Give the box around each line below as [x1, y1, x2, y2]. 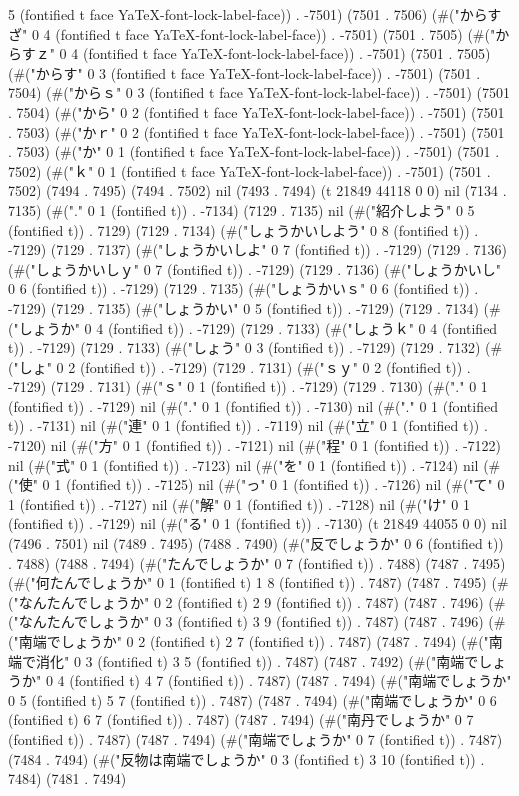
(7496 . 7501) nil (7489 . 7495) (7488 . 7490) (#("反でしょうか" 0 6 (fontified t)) [8, 533, 504, 554]
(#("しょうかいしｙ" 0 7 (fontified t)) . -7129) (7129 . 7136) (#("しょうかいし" [8, 258, 502, 279]
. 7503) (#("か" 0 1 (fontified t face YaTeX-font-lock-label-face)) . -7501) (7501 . [8, 141, 500, 162]
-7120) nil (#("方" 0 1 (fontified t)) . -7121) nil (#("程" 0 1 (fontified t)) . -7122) [8, 435, 502, 456]
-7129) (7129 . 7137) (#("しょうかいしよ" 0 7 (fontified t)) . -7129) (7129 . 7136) [8, 239, 507, 260]
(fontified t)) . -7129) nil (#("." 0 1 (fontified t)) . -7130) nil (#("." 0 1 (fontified [8, 395, 498, 416]
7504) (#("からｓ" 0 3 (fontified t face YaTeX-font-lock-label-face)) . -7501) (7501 [8, 82, 510, 103]
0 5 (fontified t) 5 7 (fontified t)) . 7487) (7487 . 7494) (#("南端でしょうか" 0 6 [8, 689, 497, 710]
